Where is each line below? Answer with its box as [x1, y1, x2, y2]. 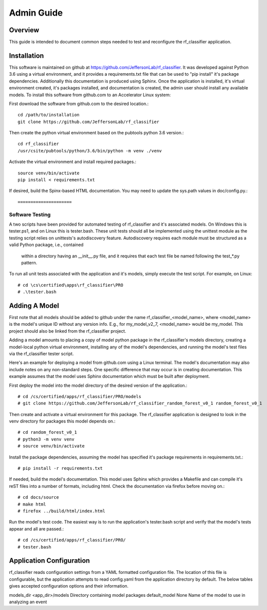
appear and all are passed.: [9, 526, 64, 532]
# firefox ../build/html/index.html [18, 508, 105, 514]
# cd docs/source [18, 495, 59, 500]
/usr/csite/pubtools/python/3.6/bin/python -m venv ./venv [18, 148, 162, 153]
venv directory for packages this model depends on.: [9, 418, 116, 424]
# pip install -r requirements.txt [18, 465, 103, 471]
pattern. [21, 259, 38, 266]
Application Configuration [9, 557, 90, 565]
